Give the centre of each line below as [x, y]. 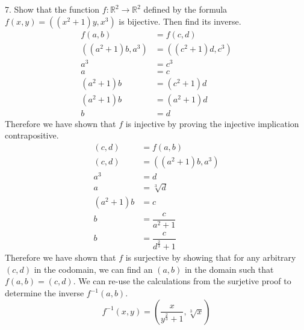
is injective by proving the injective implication [212, 123]
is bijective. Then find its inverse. [180, 21]
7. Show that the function [52, 9]
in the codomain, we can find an [93, 269]
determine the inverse [45, 293]
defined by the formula [185, 9]
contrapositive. [32, 135]
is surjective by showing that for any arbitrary [211, 257]
